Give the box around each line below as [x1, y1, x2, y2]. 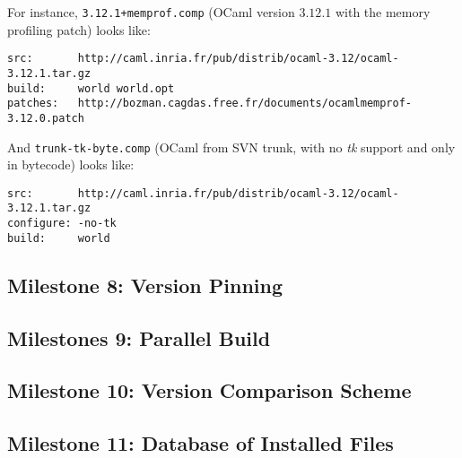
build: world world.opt [7, 82, 175, 95]
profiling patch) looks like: [7, 20, 151, 39]
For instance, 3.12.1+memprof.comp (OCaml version [7, 3, 295, 21]
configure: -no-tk [7, 217, 117, 230]
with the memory [335, 3, 431, 21]
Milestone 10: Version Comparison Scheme [7, 376, 412, 404]
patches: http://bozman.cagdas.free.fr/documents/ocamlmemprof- [7, 97, 413, 110]
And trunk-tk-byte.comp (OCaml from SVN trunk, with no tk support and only [7, 137, 456, 156]
